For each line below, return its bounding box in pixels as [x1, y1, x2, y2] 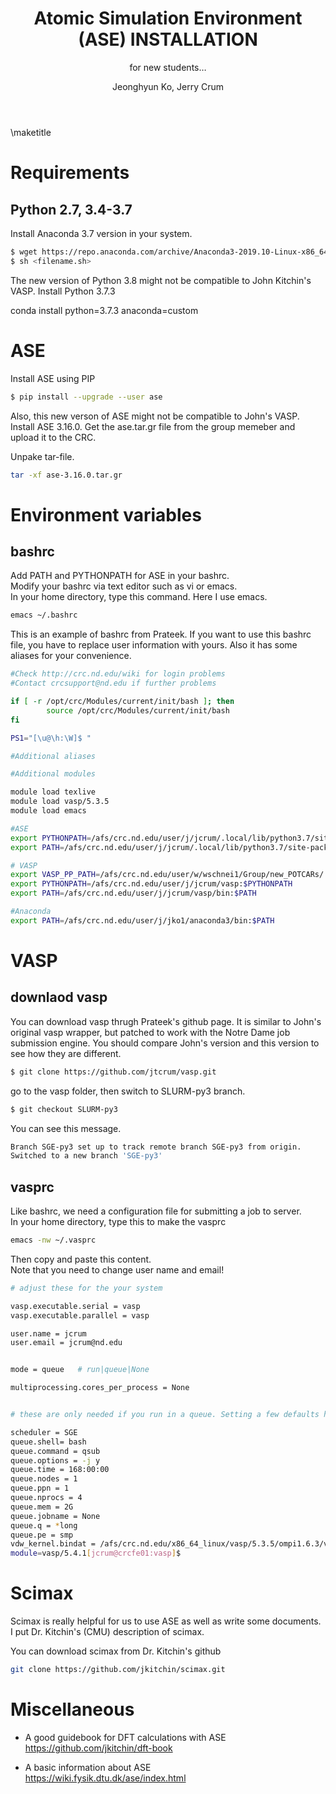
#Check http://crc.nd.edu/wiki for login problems [10, 669, 226, 679]
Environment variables [10, 503, 202, 526]
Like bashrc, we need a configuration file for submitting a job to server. [10, 1205, 302, 1217]
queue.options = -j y [10, 1455, 101, 1466]
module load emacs [10, 806, 87, 816]
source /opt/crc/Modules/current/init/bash [46, 705, 230, 716]
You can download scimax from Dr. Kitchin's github [10, 1645, 222, 1657]
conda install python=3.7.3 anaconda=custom [10, 304, 199, 316]
